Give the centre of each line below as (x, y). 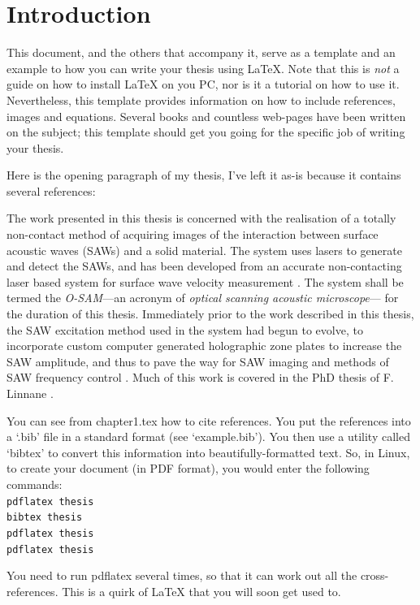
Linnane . (30, 393)
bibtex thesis (45, 518)
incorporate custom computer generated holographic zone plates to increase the (204, 346)
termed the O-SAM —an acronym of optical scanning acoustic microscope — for (203, 298)
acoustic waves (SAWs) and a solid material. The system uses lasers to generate (204, 250)
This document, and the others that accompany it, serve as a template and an (201, 52)
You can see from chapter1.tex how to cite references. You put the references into (209, 420)
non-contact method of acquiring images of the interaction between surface (193, 234)
